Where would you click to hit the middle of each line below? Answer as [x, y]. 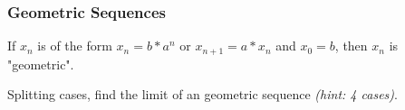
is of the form [75, 46]
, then [351, 46]
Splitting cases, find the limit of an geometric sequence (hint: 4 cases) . [202, 94]
